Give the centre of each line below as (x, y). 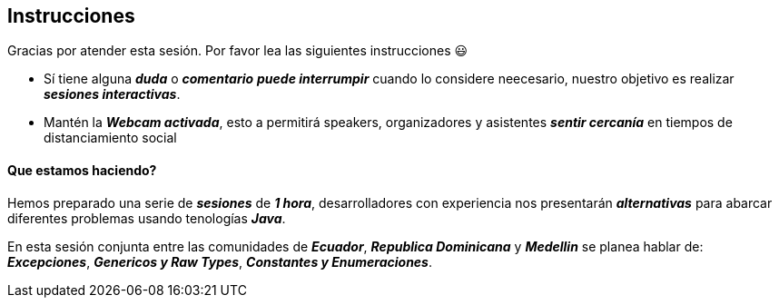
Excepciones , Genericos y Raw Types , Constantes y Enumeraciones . (220, 261)
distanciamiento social (110, 138)
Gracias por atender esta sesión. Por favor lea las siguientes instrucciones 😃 (238, 51)
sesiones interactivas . (112, 94)
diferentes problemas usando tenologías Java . (147, 218)
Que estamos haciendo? (82, 171)
